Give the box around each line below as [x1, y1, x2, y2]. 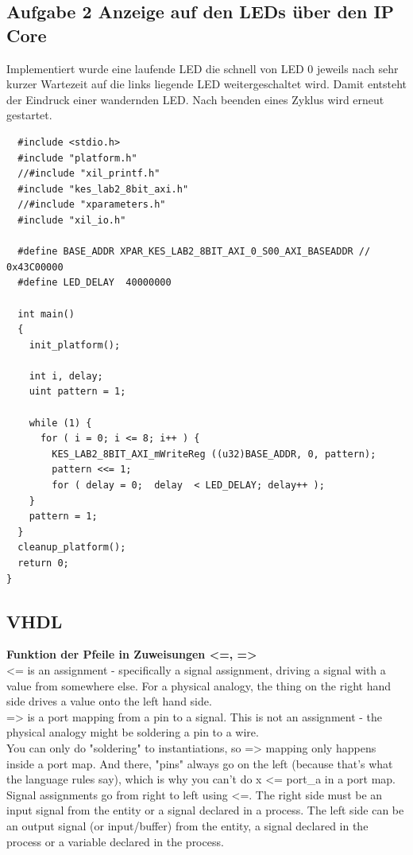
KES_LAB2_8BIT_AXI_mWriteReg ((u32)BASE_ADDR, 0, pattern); [52, 448, 376, 460]
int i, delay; [29, 370, 103, 382]
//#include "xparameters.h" [17, 199, 166, 211]
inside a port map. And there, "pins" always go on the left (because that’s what [6, 755, 393, 771]
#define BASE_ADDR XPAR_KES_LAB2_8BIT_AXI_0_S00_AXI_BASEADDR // [17, 246, 371, 258]
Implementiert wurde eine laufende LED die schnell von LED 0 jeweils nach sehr [6, 60, 399, 76]
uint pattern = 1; [29, 386, 126, 398]
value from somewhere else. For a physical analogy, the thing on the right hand [6, 677, 391, 694]
